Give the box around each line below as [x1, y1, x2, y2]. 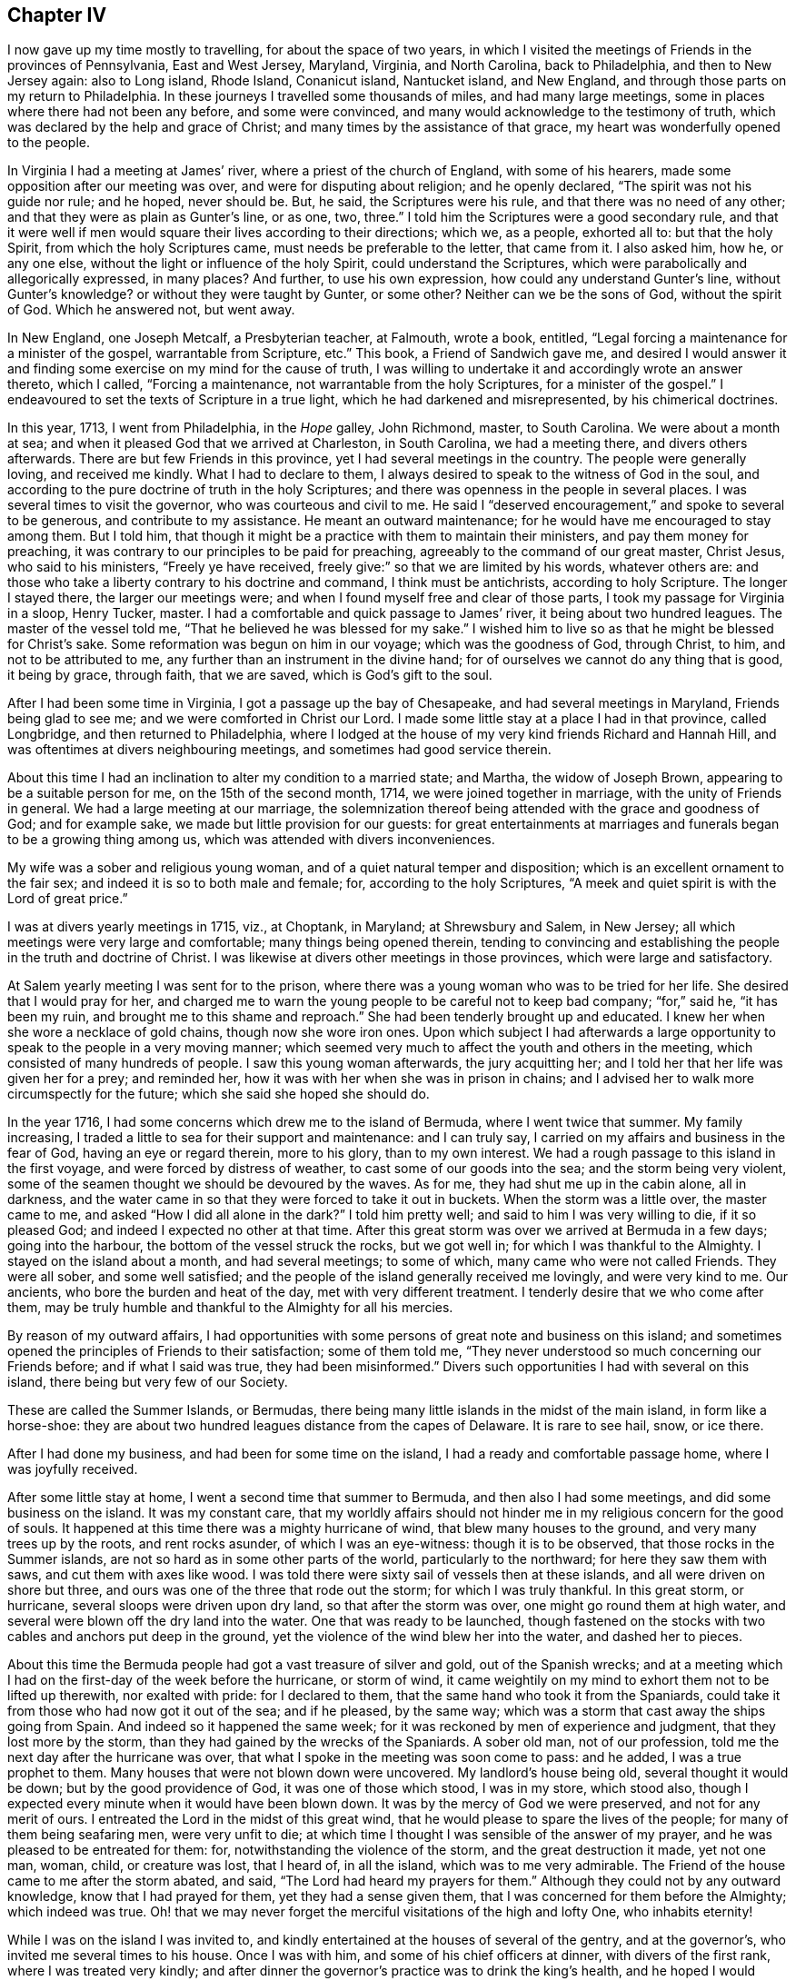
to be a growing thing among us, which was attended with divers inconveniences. [7, 831, 495, 848]
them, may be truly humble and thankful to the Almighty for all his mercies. [7, 1299, 453, 1316]
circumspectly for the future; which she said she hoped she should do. [7, 1086, 430, 1102]
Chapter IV [7, 4, 107, 26]
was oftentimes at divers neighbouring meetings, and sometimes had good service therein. [7, 742, 552, 758]
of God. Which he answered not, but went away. [7, 302, 295, 318]
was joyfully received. [7, 1461, 138, 1478]
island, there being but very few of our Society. [7, 1374, 288, 1390]
